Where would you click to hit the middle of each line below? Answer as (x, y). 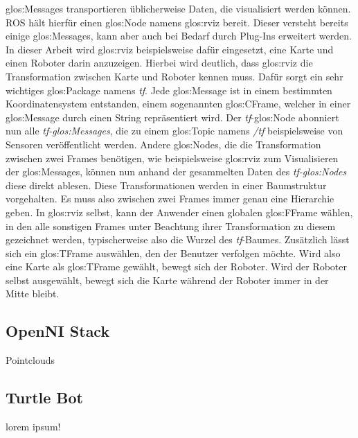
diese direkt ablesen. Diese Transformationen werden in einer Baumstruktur (166, 185)
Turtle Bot (44, 397)
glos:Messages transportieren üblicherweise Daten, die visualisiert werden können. (178, 8)
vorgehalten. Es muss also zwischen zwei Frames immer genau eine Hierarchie (170, 199)
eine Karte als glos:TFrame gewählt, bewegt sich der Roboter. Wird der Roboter (177, 266)
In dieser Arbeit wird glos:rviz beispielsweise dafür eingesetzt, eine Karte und (170, 49)
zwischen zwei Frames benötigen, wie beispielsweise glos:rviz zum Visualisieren (172, 158)
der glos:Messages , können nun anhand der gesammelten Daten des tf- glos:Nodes (176, 172)
